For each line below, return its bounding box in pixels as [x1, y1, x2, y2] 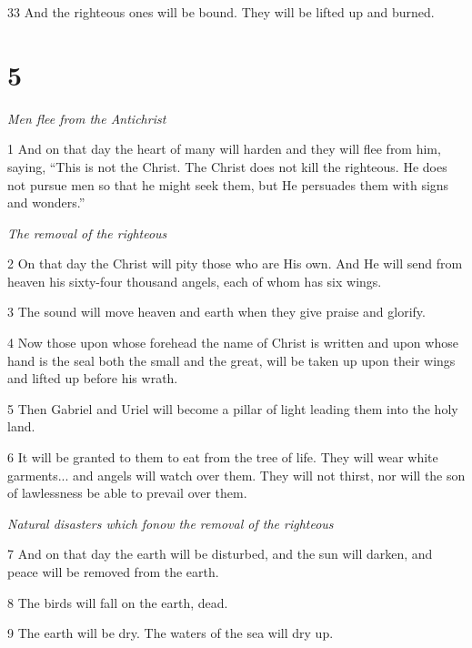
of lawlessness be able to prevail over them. [7, 483, 247, 502]
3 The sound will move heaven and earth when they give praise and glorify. [7, 302, 426, 321]
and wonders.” [7, 193, 85, 212]
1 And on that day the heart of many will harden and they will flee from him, [7, 139, 441, 158]
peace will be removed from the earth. [7, 562, 219, 581]
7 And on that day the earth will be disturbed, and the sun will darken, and [7, 544, 433, 563]
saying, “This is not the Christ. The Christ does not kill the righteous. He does [7, 157, 447, 176]
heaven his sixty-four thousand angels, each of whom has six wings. [7, 271, 382, 290]
